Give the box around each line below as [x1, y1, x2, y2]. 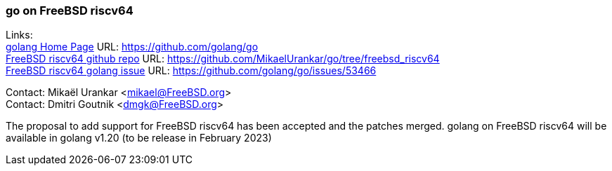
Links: [6, 29, 33, 41]
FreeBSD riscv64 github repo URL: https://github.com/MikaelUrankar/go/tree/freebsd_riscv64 [6, 53, 440, 65]
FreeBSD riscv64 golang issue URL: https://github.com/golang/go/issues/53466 [6, 64, 377, 77]
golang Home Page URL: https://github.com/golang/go [6, 41, 259, 53]
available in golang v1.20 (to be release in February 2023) [6, 132, 272, 144]
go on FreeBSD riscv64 [6, 4, 134, 18]
